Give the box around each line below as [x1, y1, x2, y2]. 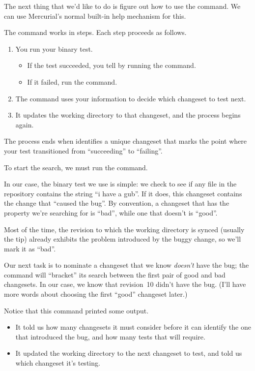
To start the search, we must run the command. [4, 162, 148, 172]
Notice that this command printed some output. [4, 305, 149, 315]
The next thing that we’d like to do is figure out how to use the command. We [4, 1, 241, 11]
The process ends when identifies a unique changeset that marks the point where [4, 136, 247, 146]
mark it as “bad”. [4, 243, 56, 253]
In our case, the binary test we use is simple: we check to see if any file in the [4, 179, 237, 189]
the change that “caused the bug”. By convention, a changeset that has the [4, 198, 229, 208]
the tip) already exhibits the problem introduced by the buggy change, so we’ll [4, 234, 241, 244]
